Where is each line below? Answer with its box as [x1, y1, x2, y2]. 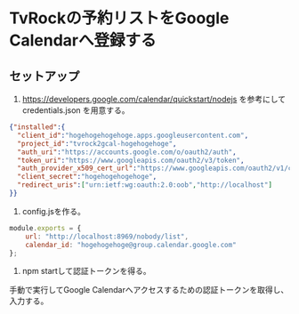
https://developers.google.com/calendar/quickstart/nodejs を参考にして [21, 94, 287, 104]
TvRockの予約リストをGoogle [9, 8, 230, 28]
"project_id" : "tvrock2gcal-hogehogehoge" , [17, 139, 177, 148]
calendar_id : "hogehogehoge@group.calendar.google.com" [25, 240, 238, 249]
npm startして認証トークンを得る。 [21, 266, 151, 277]
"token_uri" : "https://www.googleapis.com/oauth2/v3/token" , [17, 156, 245, 165]
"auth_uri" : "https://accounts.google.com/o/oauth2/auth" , [17, 148, 238, 157]
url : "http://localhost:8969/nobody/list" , [25, 232, 190, 241]
